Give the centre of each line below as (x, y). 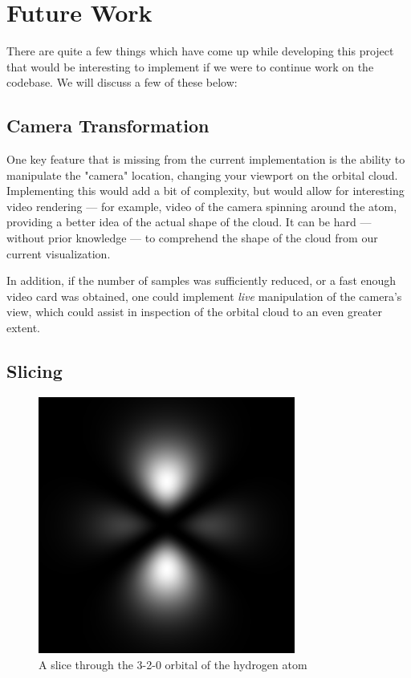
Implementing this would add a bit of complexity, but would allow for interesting (205, 191)
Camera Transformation (108, 126)
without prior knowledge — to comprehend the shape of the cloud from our (192, 238)
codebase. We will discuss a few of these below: (122, 82)
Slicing (35, 371)
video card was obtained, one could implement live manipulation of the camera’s (204, 296)
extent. (23, 328)
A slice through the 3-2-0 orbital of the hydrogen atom (173, 664)
